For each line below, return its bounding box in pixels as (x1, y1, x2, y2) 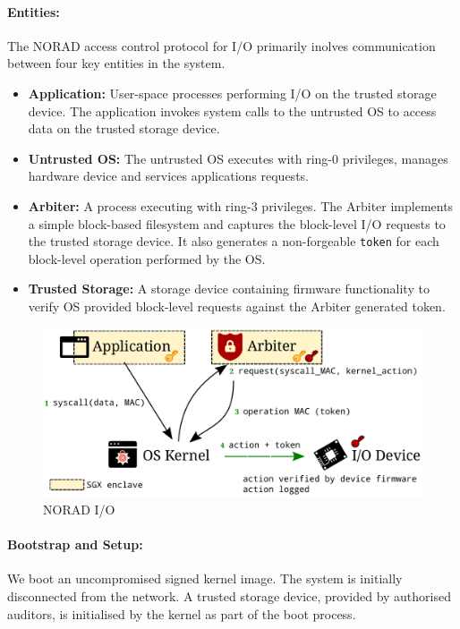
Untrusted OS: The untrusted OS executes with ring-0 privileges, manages (28, 149, 448, 167)
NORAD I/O (43, 499, 115, 518)
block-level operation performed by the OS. (28, 249, 266, 268)
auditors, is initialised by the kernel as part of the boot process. (7, 604, 356, 623)
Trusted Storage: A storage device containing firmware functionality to (28, 279, 430, 298)
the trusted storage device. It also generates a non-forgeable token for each (28, 232, 439, 251)
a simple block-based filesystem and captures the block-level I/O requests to (28, 214, 446, 233)
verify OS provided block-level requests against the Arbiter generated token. (28, 296, 446, 315)
